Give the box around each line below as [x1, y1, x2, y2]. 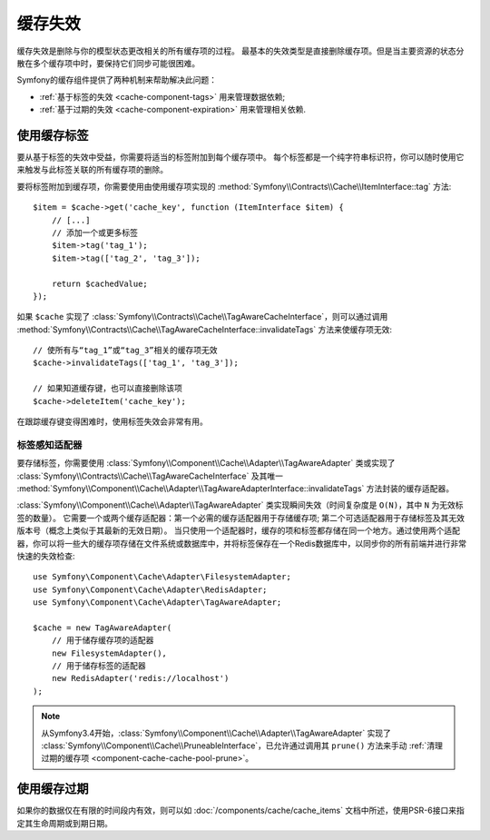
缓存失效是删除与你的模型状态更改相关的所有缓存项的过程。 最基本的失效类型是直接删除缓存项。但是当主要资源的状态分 [16, 45, 465, 56]
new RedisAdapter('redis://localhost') [51, 673, 230, 684]
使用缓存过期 [16, 781, 89, 796]
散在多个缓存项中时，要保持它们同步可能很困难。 [16, 57, 200, 68]
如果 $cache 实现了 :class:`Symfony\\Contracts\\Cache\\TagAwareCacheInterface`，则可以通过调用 [16, 311, 388, 322]
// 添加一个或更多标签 [51, 227, 139, 238]
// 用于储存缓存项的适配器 [51, 636, 154, 646]
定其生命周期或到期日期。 [16, 817, 113, 828]
